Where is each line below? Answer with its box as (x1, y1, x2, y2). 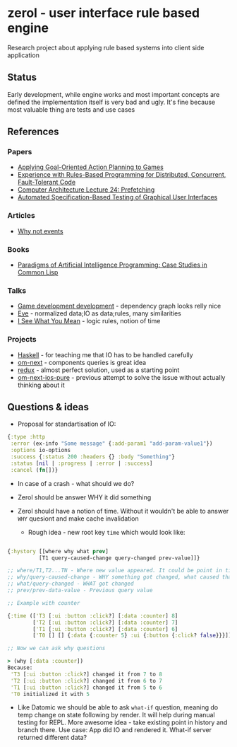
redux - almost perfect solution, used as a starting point (17, 366, 180, 374)
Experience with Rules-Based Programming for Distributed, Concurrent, (17, 170, 226, 179)
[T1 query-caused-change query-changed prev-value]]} (38, 554, 200, 562)
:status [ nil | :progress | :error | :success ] (10, 460, 153, 467)
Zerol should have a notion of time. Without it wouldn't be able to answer (17, 506, 229, 515)
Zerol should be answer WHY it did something (17, 493, 152, 502)
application (7, 51, 40, 59)
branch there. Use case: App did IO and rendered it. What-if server (17, 726, 212, 734)
